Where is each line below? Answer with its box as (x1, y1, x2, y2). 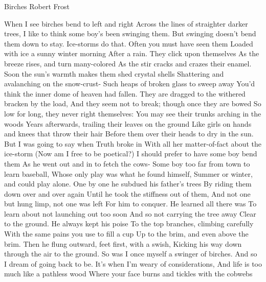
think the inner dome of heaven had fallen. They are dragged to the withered (4, 88, 246, 99)
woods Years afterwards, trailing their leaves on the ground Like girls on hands (4, 118, 252, 129)
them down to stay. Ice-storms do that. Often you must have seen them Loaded (4, 38, 253, 49)
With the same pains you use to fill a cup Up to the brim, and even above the (4, 228, 249, 239)
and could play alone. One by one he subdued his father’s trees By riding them (4, 178, 252, 189)
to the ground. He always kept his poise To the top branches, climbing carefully (4, 218, 254, 229)
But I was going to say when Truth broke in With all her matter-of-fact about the (4, 138, 261, 149)
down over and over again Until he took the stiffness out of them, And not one (4, 188, 251, 199)
